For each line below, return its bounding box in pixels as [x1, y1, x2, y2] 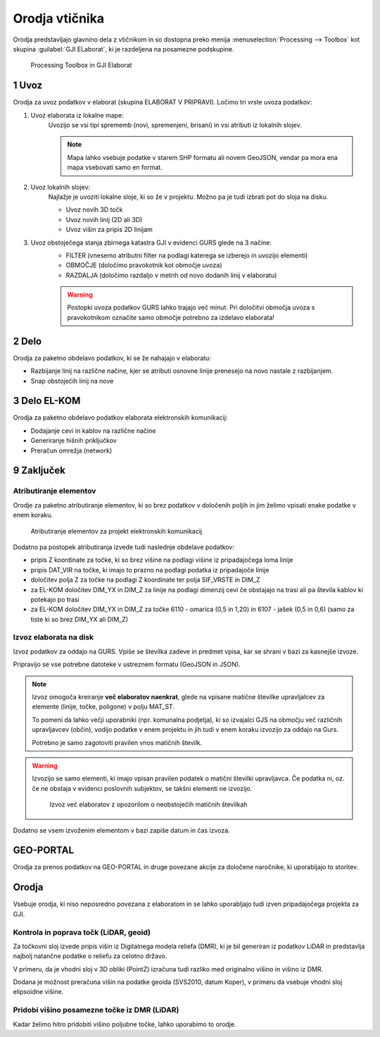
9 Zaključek [13, 465, 66, 477]
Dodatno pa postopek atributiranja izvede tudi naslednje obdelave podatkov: [13, 543, 235, 551]
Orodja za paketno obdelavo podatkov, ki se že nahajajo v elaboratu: [13, 353, 211, 362]
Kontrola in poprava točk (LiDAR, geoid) [13, 927, 151, 937]
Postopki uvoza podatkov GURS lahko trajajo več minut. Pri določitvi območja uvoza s [67, 303, 315, 312]
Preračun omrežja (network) [30, 446, 113, 455]
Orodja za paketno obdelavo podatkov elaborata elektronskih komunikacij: [13, 413, 228, 422]
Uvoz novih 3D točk [65, 205, 123, 214]
